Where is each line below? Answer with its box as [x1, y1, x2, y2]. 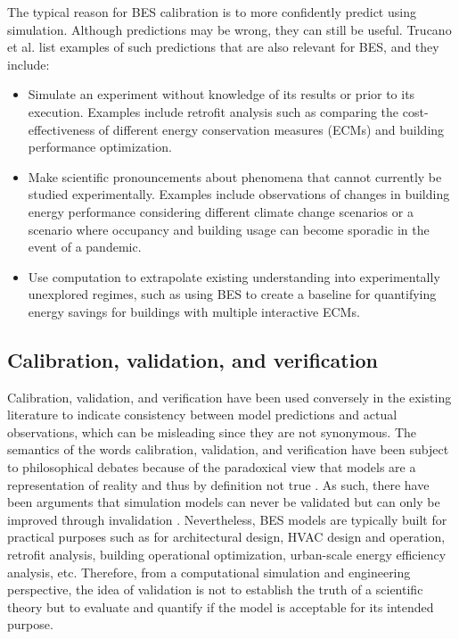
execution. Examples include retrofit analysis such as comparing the [28, 102, 399, 120]
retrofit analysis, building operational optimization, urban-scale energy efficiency [7, 545, 447, 564]
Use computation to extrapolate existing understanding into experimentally [28, 267, 440, 286]
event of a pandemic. [28, 237, 142, 256]
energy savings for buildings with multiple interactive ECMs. [28, 302, 360, 320]
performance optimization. [28, 137, 172, 156]
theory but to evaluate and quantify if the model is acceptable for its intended [7, 597, 434, 616]
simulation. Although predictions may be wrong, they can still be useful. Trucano [7, 20, 452, 38]
